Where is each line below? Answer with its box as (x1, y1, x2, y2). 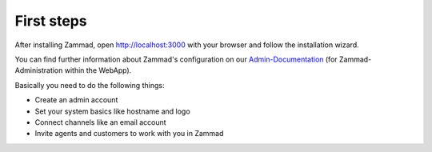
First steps (14, 12, 87, 30)
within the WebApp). (64, 66, 132, 75)
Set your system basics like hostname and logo (34, 106, 191, 116)
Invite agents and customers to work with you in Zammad (34, 129, 224, 138)
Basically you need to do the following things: (14, 80, 165, 90)
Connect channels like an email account (34, 117, 167, 127)
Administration (14, 66, 63, 75)
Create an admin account (34, 95, 118, 105)
